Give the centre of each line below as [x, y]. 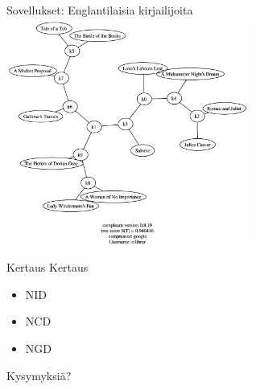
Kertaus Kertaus [47, 267]
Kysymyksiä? [39, 375]
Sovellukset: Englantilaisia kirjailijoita [100, 10]
